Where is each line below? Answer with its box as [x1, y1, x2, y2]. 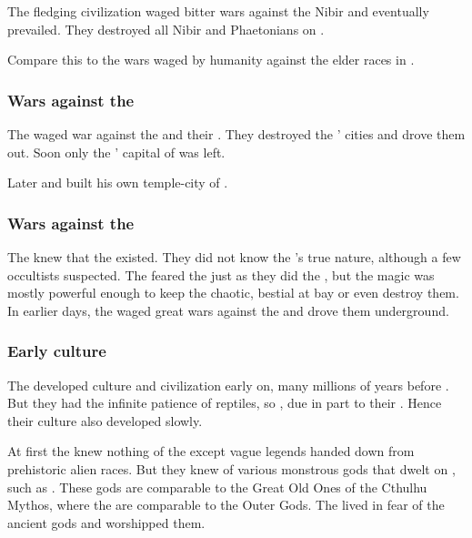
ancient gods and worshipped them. [7, 513, 206, 532]
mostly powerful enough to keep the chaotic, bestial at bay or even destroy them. [7, 283, 459, 302]
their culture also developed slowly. [7, 411, 203, 430]
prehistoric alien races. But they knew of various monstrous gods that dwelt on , [7, 459, 456, 478]
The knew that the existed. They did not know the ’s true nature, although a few [7, 248, 461, 266]
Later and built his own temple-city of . [7, 173, 228, 192]
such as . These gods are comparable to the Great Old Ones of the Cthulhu [7, 477, 427, 496]
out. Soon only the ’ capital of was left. [7, 142, 226, 161]
